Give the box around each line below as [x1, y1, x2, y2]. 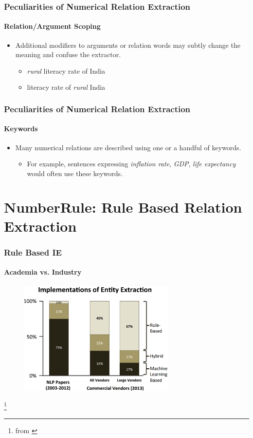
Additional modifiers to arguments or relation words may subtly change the [15, 40, 240, 50]
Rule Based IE [4, 246, 62, 258]
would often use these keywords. [27, 168, 123, 178]
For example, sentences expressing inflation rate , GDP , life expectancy [27, 159, 236, 169]
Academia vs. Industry [4, 267, 82, 277]
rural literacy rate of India [27, 65, 106, 76]
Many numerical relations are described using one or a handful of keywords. [15, 142, 241, 152]
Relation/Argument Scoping [4, 21, 101, 31]
